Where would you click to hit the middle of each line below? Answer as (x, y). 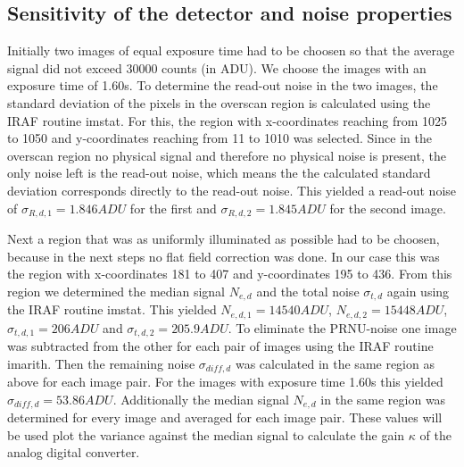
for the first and (173, 208)
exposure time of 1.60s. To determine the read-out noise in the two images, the (223, 85)
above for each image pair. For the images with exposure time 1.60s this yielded (225, 382)
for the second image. (388, 208)
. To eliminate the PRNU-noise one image (342, 327)
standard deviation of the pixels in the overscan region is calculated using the (219, 102)
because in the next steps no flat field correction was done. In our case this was (224, 256)
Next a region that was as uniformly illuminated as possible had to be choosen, (224, 238)
